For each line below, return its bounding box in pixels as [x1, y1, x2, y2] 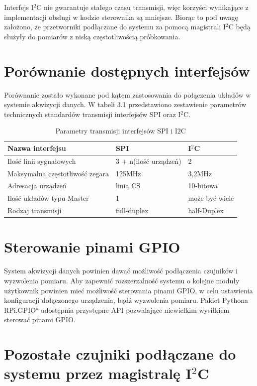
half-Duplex [188, 205, 224, 216]
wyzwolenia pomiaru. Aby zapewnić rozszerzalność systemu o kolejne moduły [4, 275, 240, 285]
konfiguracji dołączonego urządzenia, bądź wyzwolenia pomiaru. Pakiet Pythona [4, 295, 248, 305]
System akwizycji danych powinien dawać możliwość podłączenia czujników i [4, 265, 238, 276]
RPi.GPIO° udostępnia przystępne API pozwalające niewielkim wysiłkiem [4, 304, 230, 315]
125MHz [116, 168, 141, 178]
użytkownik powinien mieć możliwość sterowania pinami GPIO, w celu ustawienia [4, 285, 253, 295]
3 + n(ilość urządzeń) [116, 155, 181, 166]
